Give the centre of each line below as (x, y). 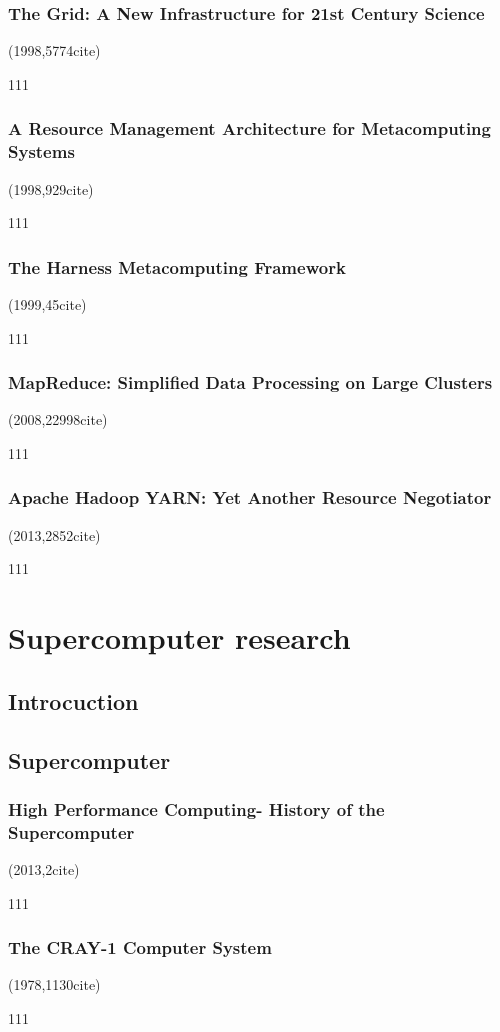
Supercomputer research (179, 637)
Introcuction (73, 700)
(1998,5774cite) (54, 50)
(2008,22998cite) (58, 419)
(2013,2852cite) (54, 534)
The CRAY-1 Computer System (140, 947)
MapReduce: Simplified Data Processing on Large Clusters (250, 382)
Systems (41, 151)
